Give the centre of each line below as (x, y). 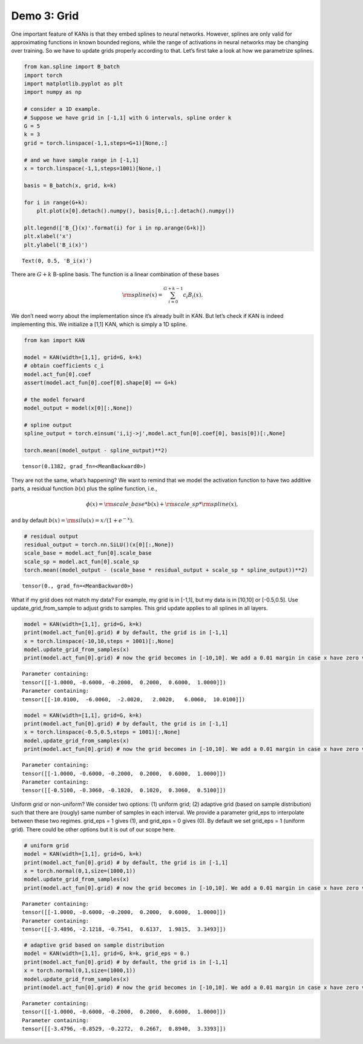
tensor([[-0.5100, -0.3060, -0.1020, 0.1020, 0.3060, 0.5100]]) (124, 791)
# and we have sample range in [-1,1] (81, 160)
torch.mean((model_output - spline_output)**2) (96, 451)
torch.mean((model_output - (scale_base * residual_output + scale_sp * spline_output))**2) (166, 570)
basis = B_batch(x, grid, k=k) (70, 185)
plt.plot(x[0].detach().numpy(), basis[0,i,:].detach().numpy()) (136, 211)
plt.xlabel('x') (48, 236)
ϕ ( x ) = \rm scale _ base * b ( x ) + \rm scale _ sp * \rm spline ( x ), (162, 504)
